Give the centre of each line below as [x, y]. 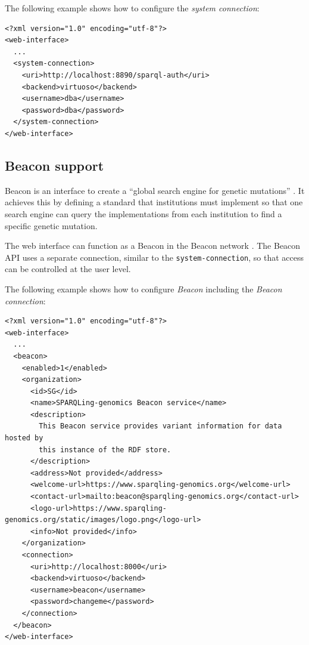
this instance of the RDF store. [105, 450]
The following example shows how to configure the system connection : [132, 8]
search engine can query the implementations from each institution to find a [143, 213]
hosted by [24, 438]
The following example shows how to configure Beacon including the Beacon [143, 288]
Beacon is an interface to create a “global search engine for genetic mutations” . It [155, 190]
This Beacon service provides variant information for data [160, 426]
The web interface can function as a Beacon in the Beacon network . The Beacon [153, 246]
